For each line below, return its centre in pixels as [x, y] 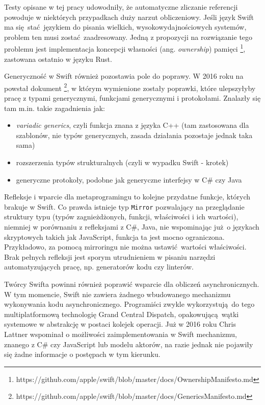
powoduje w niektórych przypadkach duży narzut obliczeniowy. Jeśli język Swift [129, 17]
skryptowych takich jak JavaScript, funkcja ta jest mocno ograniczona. [114, 237]
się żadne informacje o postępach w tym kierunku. [82, 354]
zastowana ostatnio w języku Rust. [58, 59]
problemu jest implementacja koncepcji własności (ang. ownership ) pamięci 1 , [125, 48]
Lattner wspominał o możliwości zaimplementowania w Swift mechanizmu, [121, 334]
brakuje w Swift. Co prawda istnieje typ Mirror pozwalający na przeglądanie [124, 206]
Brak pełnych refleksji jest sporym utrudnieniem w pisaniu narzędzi [110, 256]
